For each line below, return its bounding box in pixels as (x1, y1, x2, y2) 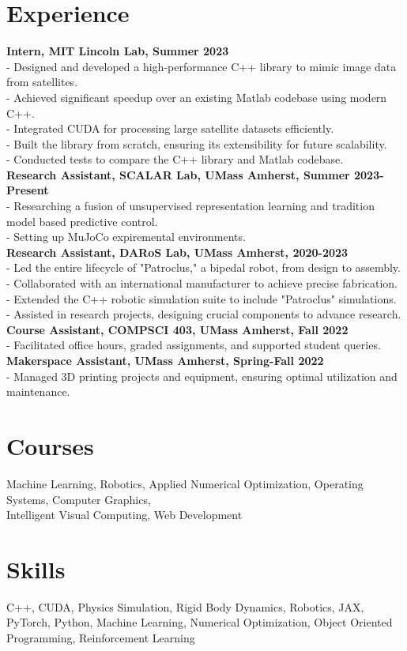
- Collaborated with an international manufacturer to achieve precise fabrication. (6, 275, 398, 292)
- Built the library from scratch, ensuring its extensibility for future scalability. (6, 135, 387, 152)
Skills (6, 552, 66, 585)
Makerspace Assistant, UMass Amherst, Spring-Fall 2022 (6, 352, 324, 368)
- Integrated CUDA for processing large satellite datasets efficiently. (6, 120, 334, 137)
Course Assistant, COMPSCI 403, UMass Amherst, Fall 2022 (6, 321, 349, 337)
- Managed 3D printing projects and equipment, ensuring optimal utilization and (6, 367, 398, 384)
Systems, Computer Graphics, (6, 491, 151, 507)
